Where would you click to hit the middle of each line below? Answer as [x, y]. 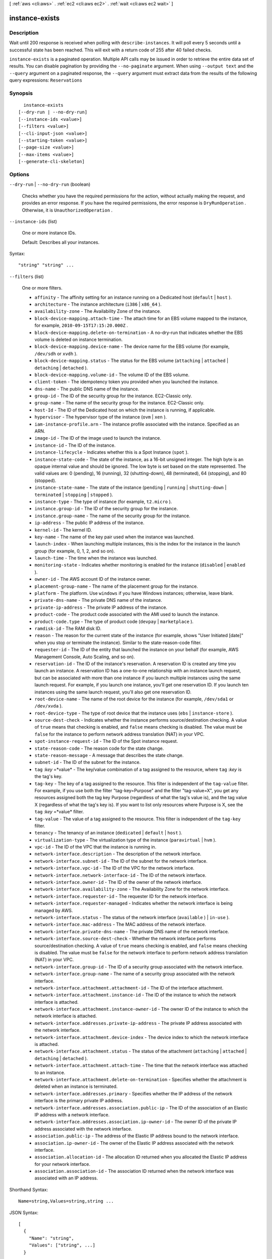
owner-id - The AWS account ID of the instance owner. [93, 579]
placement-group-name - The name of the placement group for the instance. [116, 586]
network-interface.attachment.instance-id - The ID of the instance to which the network [135, 995]
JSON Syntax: [24, 1212]
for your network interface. [62, 1164]
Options [19, 174]
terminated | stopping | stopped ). [74, 495]
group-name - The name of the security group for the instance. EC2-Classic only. [119, 403]
